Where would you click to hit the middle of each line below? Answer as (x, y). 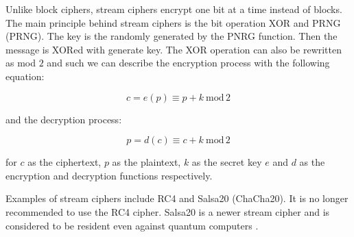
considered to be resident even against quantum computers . (132, 225)
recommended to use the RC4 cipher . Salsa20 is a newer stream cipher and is (168, 211)
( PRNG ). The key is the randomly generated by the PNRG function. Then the (172, 36)
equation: (25, 76)
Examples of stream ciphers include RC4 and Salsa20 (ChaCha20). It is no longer (177, 198)
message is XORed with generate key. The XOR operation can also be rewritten (174, 49)
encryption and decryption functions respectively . (109, 175)
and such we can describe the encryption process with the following (188, 63)
